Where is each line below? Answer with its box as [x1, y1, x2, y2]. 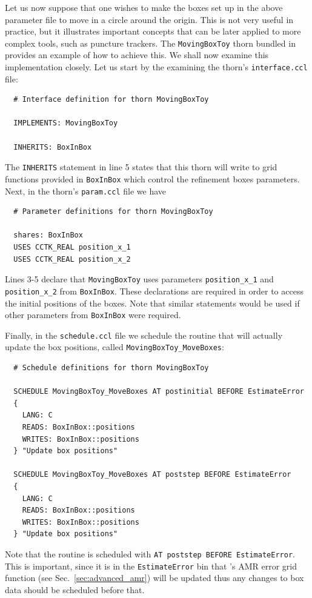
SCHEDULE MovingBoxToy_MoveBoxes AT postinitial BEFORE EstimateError [13, 387, 304, 396]
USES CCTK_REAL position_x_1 [13, 243, 131, 251]
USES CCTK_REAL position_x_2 [13, 254, 131, 264]
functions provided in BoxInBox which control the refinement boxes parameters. [5, 172, 300, 185]
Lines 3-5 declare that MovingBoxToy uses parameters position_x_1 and [5, 273, 274, 285]
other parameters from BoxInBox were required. [5, 308, 181, 321]
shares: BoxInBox [13, 231, 83, 240]
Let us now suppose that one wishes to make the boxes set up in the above [5, 1, 283, 13]
